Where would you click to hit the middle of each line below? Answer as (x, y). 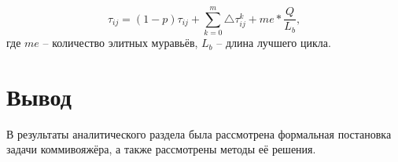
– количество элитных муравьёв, (120, 43)
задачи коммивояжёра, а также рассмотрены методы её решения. (161, 149)
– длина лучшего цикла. (274, 43)
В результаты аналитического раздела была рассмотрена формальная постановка (199, 133)
